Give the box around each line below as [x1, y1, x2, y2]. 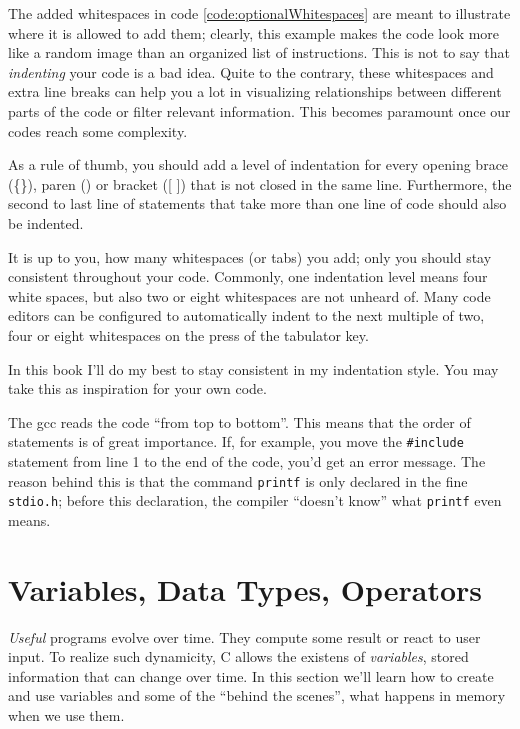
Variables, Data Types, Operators [8, 568, 483, 609]
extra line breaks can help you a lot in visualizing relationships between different [8, 81, 502, 102]
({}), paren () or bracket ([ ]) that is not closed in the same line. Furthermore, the [8, 173, 512, 194]
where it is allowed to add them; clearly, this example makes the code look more [8, 22, 500, 43]
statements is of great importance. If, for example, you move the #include [8, 431, 464, 452]
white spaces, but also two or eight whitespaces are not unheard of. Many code [8, 285, 491, 306]
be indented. [8, 212, 84, 233]
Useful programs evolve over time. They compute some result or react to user [8, 626, 481, 647]
